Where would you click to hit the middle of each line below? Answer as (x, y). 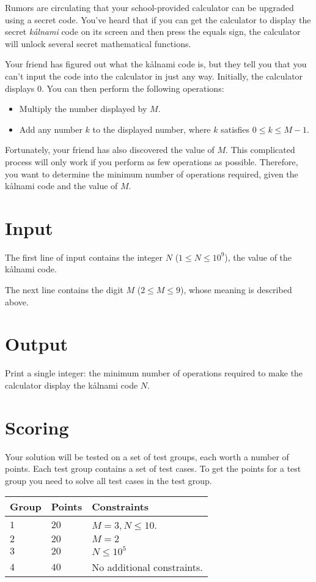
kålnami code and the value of (61, 186)
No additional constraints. (147, 567)
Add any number (51, 129)
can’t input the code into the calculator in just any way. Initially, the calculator (154, 76)
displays (20, 88)
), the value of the (258, 257)
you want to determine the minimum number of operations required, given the (152, 173)
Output (36, 344)
